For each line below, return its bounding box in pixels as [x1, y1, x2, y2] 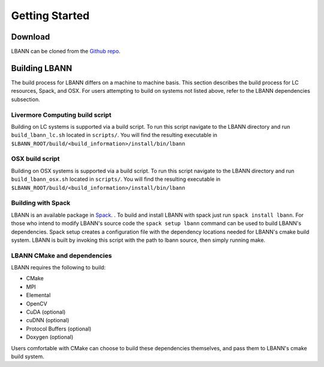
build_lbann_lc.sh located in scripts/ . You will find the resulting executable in [11, 132, 218, 139]
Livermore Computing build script [11, 111, 112, 119]
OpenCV [26, 300, 47, 307]
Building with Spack [11, 199, 71, 207]
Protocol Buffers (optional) [26, 325, 92, 332]
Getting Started [11, 9, 90, 22]
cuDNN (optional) [26, 317, 70, 324]
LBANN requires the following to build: [11, 264, 106, 271]
